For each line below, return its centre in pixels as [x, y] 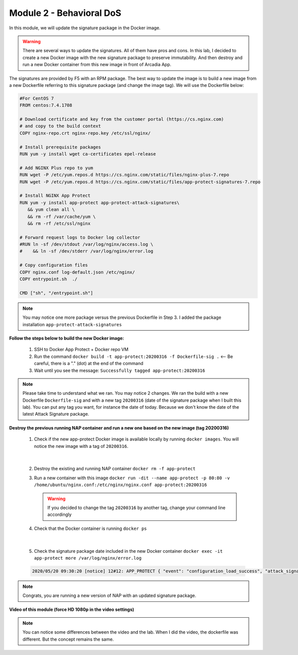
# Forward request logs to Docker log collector [80, 237]
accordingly [60, 514]
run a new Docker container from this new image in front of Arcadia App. [97, 65]
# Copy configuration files [54, 265]
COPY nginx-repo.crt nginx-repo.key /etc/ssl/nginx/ [85, 133]
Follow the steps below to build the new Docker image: [67, 338]
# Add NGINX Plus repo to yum [56, 168]
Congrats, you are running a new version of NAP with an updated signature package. [109, 595]
